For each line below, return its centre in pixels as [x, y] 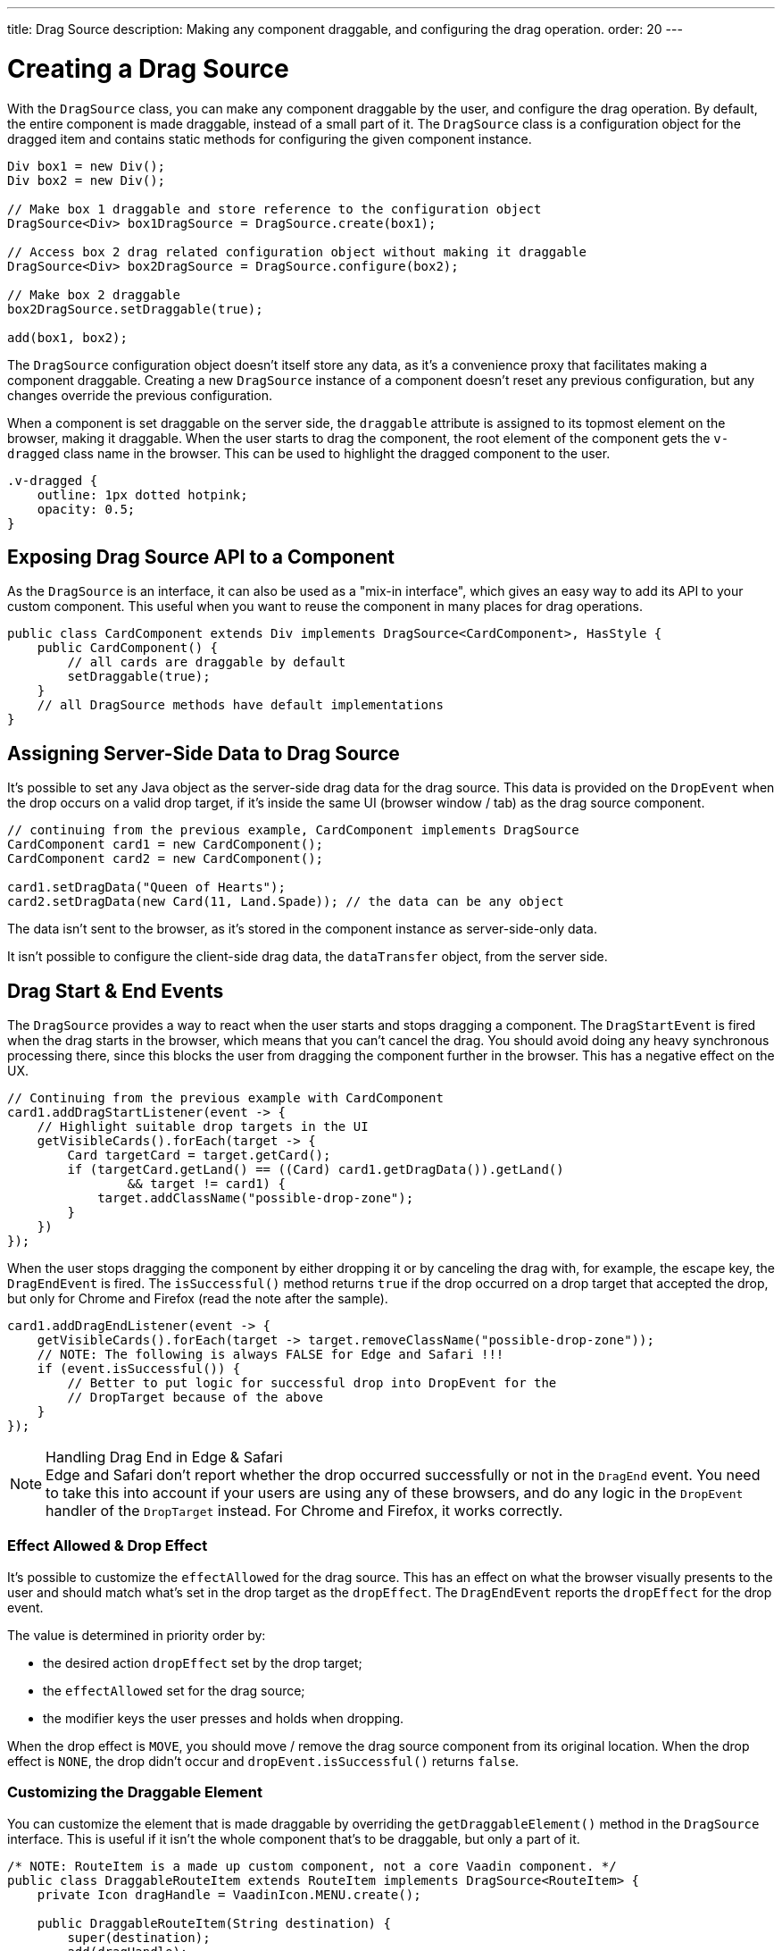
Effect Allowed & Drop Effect [108, 1546]
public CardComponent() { [128, 648]
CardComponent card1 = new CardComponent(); [166, 845]
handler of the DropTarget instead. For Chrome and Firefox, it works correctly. [304, 1511]
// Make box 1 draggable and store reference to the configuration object [275, 209]
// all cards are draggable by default [207, 662]
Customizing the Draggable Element [135, 1792]
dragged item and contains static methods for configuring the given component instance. [270, 138]
